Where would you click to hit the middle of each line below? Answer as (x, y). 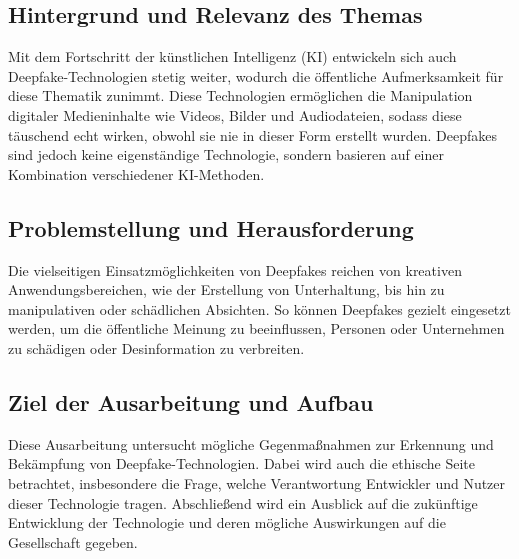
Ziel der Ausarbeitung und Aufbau (191, 401)
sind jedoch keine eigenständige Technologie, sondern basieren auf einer (226, 154)
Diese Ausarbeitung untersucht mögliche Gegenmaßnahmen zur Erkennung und (251, 443)
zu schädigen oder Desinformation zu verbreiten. (156, 347)
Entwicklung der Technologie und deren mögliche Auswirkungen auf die (227, 522)
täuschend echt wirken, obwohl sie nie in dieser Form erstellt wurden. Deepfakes (252, 134)
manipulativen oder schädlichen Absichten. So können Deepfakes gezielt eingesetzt (259, 308)
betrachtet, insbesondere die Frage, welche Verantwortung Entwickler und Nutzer (257, 482)
